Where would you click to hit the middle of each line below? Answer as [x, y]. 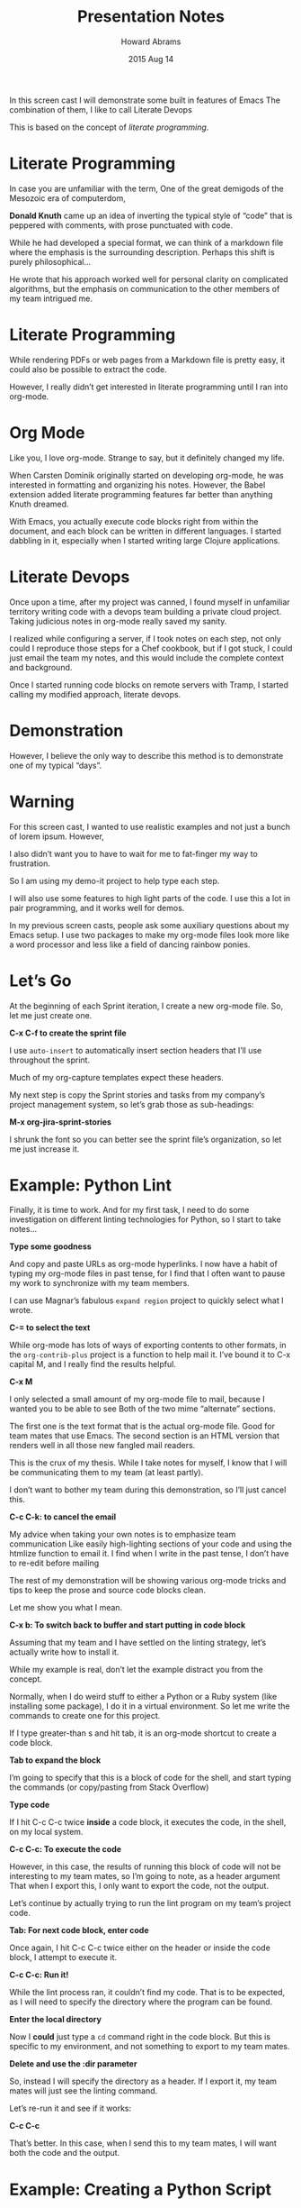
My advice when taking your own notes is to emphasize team [123, 1535]
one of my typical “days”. [56, 765]
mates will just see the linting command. [84, 2091]
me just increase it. [44, 1149]
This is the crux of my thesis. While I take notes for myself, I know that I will [148, 1463]
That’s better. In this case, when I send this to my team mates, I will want [143, 2143]
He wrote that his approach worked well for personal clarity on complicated [149, 279]
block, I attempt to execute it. [63, 1957]
